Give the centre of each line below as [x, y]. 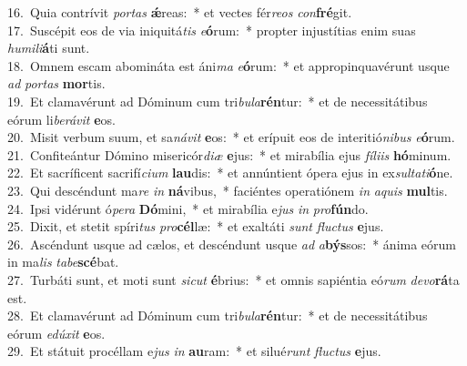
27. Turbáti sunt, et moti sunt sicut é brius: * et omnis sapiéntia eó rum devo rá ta [233, 279]
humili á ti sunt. [49, 48]
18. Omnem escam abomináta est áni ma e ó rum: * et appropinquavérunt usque [228, 65]
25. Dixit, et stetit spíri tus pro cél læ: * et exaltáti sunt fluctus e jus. [196, 226]
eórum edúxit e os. [56, 333]
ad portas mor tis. [56, 83]
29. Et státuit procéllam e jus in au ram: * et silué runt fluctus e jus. [194, 351]
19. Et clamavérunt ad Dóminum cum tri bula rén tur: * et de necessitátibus [218, 101]
